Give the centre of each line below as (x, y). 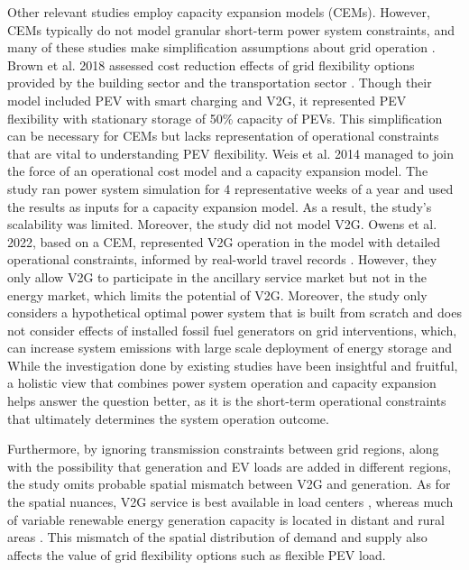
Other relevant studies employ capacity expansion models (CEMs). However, (219, 12)
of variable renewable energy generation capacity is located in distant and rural (226, 519)
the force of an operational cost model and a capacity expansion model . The (218, 171)
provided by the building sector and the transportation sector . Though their (220, 83)
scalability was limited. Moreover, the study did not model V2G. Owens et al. (222, 224)
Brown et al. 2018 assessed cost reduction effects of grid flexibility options (211, 64)
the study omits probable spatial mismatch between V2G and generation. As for (229, 484)
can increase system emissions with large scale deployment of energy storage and (230, 348)
